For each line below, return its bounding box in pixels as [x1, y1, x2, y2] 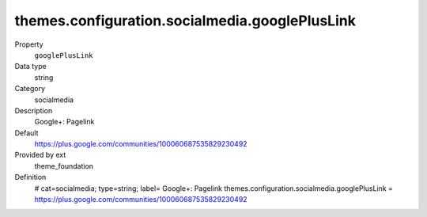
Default [14, 128, 39, 138]
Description [14, 105, 53, 115]
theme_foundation [34, 161, 94, 170]
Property [14, 40, 43, 49]
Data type [14, 62, 47, 71]
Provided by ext [14, 150, 66, 160]
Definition [14, 173, 47, 182]
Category [14, 84, 46, 93]
